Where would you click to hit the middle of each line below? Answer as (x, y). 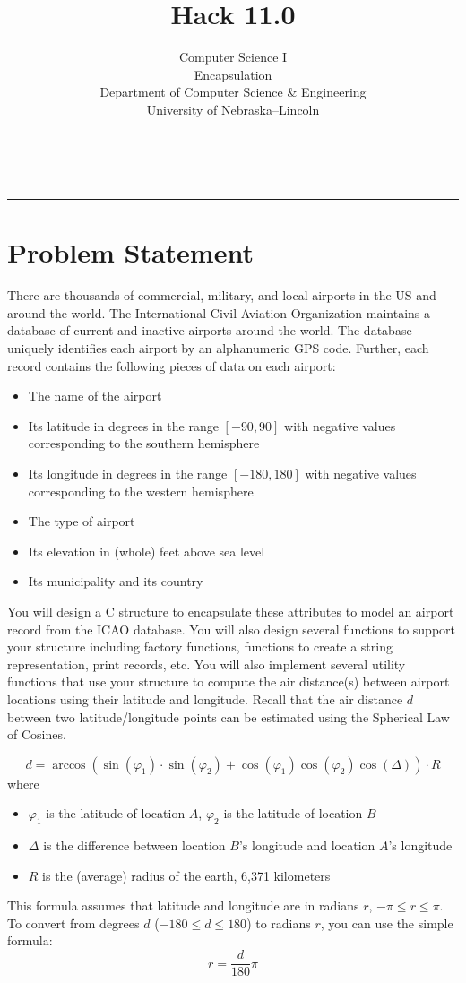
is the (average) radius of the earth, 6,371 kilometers (186, 875)
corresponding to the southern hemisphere (144, 443)
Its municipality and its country (116, 581)
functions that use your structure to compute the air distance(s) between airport (229, 681)
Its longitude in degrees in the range (128, 473)
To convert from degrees (73, 923)
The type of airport (82, 521)
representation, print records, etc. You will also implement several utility (207, 664)
